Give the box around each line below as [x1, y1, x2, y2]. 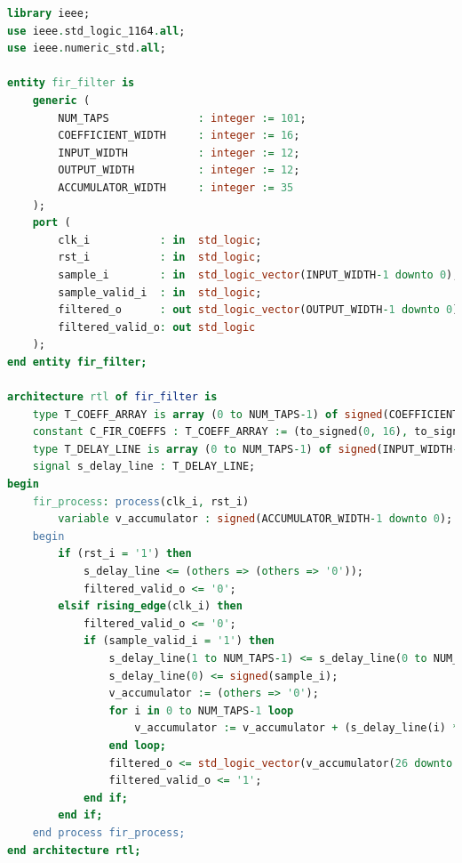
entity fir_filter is [7, 77, 135, 90]
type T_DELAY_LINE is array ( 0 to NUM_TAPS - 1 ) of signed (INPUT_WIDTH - [32, 442, 459, 456]
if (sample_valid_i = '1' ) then [83, 634, 275, 648]
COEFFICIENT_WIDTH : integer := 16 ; [58, 129, 300, 142]
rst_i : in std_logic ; [58, 251, 262, 264]
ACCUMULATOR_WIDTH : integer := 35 [58, 181, 294, 194]
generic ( [32, 93, 91, 107]
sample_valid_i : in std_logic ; [58, 286, 262, 299]
